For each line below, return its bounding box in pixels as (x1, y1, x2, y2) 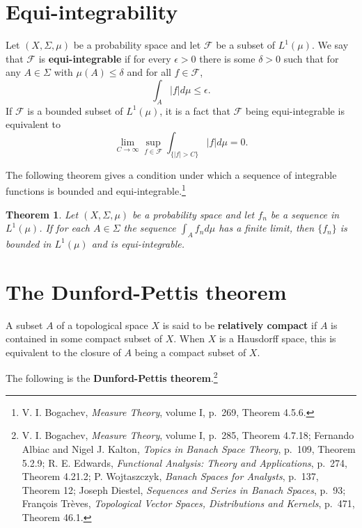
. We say (311, 38, 349, 52)
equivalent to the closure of (6, 344, 121, 359)
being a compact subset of (134, 344, 246, 359)
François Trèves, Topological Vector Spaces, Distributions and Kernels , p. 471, (22, 496, 355, 511)
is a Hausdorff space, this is (219, 331, 336, 346)
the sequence (123, 221, 176, 235)
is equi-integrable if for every (38, 51, 171, 65)
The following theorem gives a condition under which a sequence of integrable (6, 167, 337, 182)
